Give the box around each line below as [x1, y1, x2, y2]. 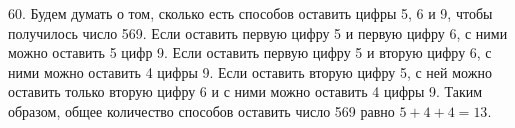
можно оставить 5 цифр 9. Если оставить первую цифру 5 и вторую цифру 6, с [8, 42, 492, 63]
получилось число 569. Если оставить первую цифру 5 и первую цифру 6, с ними [8, 22, 508, 43]
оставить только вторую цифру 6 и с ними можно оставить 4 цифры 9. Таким [8, 81, 483, 102]
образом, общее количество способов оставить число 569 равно [8, 100, 395, 121]
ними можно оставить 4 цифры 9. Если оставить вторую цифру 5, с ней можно [8, 61, 492, 82]
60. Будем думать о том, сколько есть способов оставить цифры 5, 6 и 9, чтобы [8, 3, 493, 23]
